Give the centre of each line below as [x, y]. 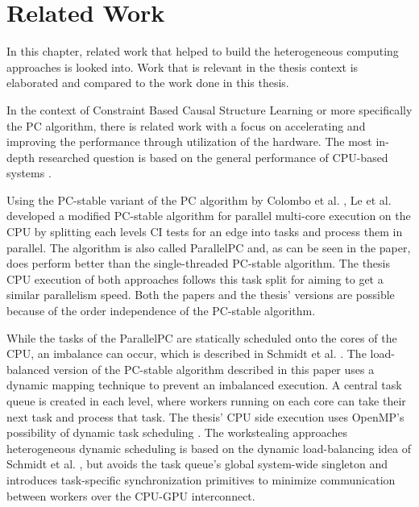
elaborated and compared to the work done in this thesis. [148, 83]
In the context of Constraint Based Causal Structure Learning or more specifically [209, 109]
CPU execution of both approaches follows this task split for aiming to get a [195, 278]
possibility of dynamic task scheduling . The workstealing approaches [177, 432]
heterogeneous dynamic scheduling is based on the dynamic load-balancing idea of [209, 448]
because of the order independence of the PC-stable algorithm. [161, 311]
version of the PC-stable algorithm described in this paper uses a [214, 369]
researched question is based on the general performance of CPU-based [213, 157]
